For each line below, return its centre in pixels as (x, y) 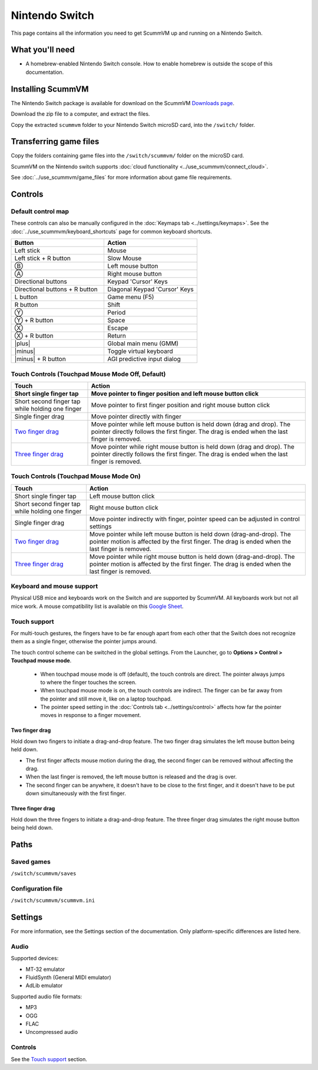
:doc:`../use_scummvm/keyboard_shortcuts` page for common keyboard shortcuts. (111, 231)
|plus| (22, 343)
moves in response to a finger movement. (91, 715)
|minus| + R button (40, 359)
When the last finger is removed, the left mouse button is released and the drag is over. (131, 777)
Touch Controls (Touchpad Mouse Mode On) (76, 476)
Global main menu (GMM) (143, 343)
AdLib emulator (44, 986)
